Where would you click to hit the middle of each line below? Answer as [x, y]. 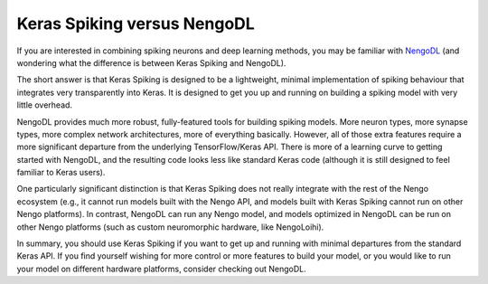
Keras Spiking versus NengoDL [136, 24]
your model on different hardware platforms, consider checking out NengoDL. [161, 269]
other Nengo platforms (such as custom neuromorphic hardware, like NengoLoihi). [170, 227]
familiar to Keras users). [61, 173]
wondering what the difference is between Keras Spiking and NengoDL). [151, 62]
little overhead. [44, 105]
